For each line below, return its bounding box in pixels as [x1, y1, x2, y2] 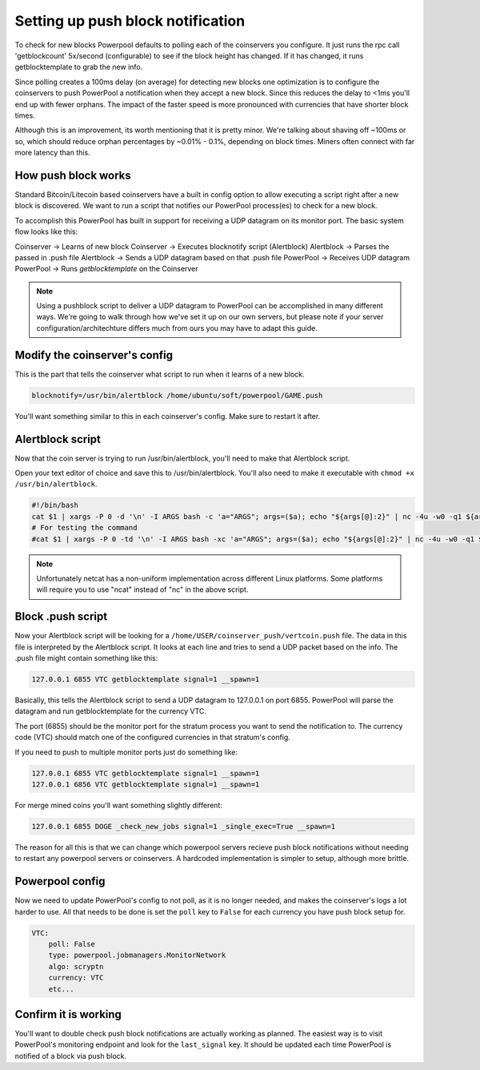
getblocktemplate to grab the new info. [14, 62, 143, 72]
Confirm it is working [14, 1008, 122, 1021]
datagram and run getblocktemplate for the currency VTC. [14, 706, 207, 716]
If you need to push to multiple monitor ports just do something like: [14, 747, 238, 757]
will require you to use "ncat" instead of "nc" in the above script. [36, 585, 249, 594]
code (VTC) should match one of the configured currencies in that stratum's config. [14, 733, 291, 742]
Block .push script [14, 609, 108, 624]
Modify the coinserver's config [14, 348, 174, 362]
